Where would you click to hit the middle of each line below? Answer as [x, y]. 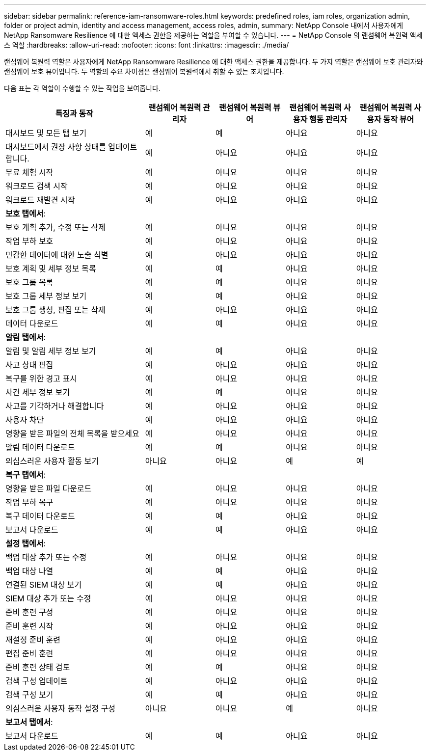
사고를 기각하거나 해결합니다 [55, 406]
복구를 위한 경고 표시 [41, 378]
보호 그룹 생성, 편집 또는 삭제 [55, 310]
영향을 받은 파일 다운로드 [49, 488]
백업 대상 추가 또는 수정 [46, 557]
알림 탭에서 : [26, 337]
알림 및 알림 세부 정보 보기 [51, 351]
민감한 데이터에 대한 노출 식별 [57, 255]
